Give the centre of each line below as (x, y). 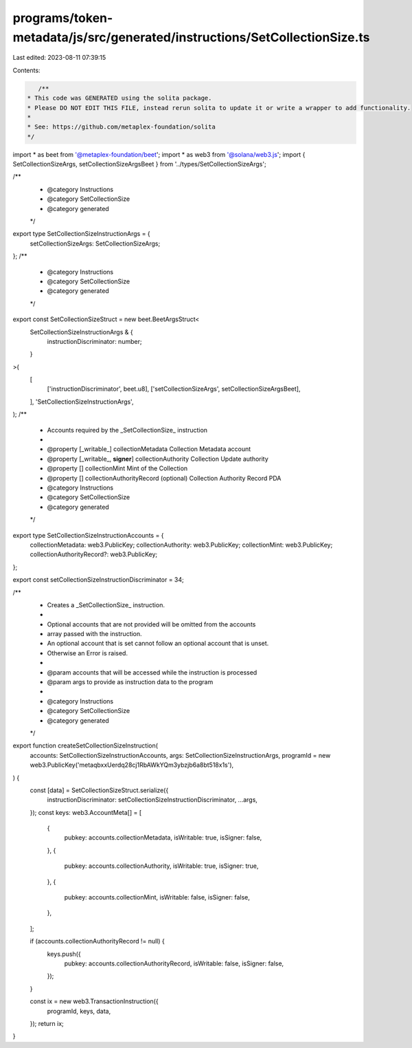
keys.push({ (64, 954)
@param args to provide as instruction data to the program (130, 682)
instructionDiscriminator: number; (94, 341)
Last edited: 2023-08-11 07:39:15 (59, 58)
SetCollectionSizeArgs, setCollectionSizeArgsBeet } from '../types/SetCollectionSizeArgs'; (140, 164)
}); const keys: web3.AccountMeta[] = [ (86, 812)
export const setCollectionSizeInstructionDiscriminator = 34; (99, 580)
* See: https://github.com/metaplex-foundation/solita (121, 127)
